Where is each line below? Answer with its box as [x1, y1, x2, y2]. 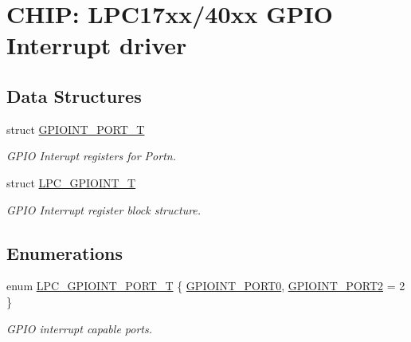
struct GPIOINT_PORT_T [6, 120, 145, 137]
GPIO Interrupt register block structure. [6, 201, 202, 218]
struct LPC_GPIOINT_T [6, 174, 136, 191]
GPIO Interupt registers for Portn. [6, 147, 176, 164]
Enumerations [6, 240, 123, 265]
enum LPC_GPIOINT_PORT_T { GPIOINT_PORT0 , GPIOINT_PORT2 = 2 [6, 277, 405, 294]
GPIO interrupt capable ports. [6, 320, 153, 336]
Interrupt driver [6, 29, 187, 61]
